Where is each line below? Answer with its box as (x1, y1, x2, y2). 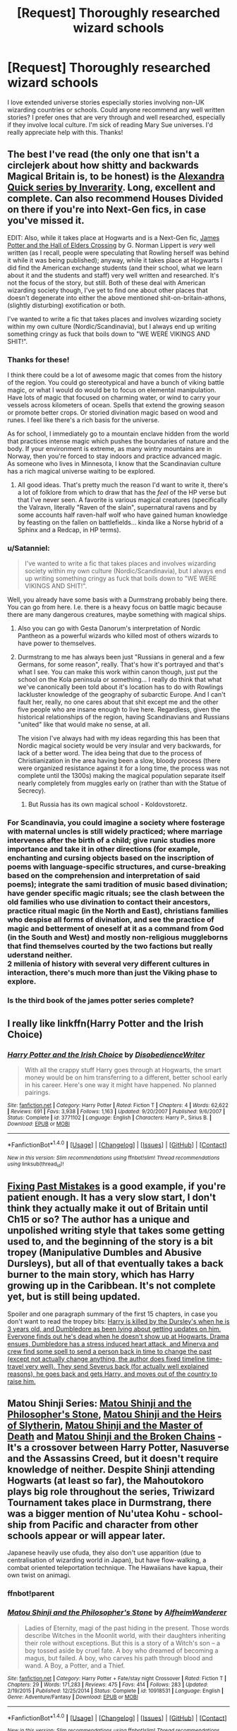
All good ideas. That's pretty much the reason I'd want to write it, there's (17, 481, 229, 489)
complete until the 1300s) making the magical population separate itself (17, 772, 226, 780)
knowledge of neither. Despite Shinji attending (7, 1463, 215, 1476)
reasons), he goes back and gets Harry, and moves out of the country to (7, 1370, 217, 1378)
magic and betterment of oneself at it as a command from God (7, 923, 224, 933)
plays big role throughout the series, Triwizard (7, 1486, 215, 1498)
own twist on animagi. (7, 1571, 71, 1579)
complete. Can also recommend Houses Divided (7, 193, 224, 205)
